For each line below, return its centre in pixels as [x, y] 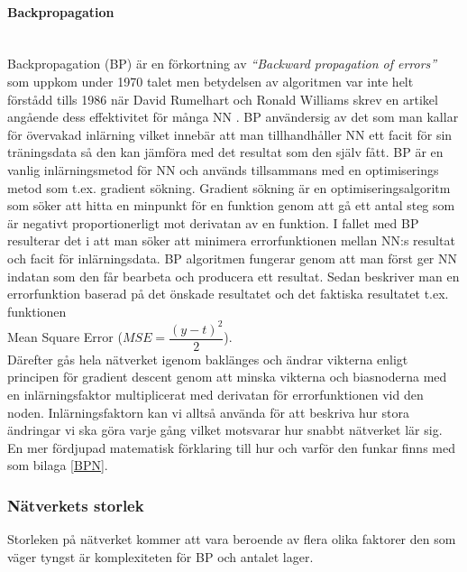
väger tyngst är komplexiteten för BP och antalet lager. [160, 556]
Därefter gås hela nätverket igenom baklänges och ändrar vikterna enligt [208, 359]
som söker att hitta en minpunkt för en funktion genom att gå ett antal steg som [231, 205]
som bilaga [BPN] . [58, 465]
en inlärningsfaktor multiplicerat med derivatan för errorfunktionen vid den [215, 395]
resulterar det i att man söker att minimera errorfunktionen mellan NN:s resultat [231, 240]
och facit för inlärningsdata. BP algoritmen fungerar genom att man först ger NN [233, 258]
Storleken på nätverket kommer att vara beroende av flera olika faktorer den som [232, 539]
